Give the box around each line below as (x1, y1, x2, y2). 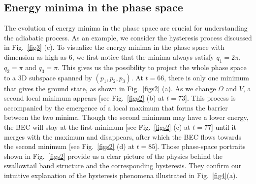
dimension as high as (4, 51, 67, 62)
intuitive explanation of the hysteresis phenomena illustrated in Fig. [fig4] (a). (4, 170, 238, 180)
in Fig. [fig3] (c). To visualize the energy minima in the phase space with (4, 42, 224, 52)
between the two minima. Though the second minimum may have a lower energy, (4, 112, 249, 122)
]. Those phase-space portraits (155, 141, 246, 151)
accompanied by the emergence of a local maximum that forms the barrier (4, 102, 228, 112)
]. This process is (185, 93, 236, 103)
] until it (211, 121, 236, 132)
